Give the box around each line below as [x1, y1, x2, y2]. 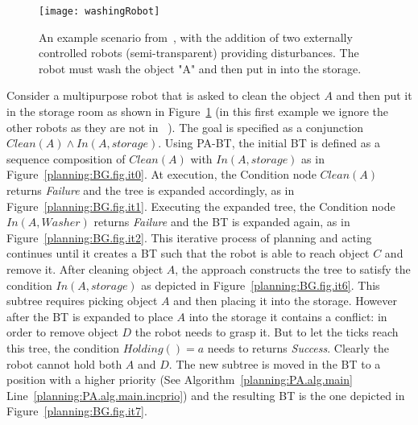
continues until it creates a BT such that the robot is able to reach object [6, 245, 370, 262]
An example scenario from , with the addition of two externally [39, 28, 353, 45]
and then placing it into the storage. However [173, 292, 397, 309]
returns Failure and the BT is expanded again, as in [93, 213, 350, 230]
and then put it [336, 87, 412, 104]
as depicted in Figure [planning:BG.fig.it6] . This [141, 276, 380, 293]
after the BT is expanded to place [6, 307, 173, 324]
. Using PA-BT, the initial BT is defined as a [158, 134, 380, 151]
